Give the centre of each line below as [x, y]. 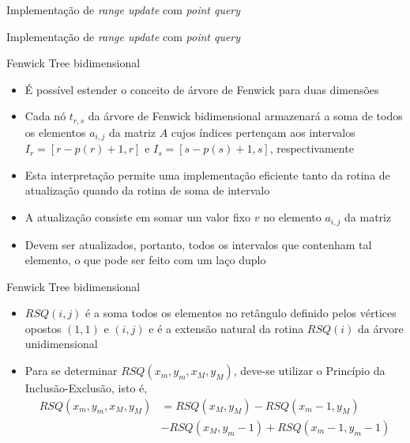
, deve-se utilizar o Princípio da [309, 371]
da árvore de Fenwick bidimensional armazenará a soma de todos [245, 116]
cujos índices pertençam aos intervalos [263, 132]
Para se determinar [71, 371]
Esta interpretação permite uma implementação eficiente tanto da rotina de [207, 174]
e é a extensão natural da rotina [226, 328]
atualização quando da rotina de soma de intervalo [147, 190]
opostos [43, 328]
